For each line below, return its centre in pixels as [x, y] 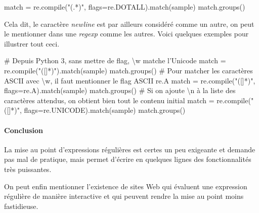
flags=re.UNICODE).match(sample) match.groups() [105, 110]
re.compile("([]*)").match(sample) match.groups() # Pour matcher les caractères [128, 70]
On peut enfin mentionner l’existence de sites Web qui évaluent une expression [126, 186]
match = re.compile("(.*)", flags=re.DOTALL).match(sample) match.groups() [125, 7]
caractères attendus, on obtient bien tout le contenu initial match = [109, 100]
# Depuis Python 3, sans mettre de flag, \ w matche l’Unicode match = [115, 60]
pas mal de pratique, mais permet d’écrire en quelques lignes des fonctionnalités [128, 159]
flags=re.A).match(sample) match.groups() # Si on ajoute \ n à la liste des [120, 90]
